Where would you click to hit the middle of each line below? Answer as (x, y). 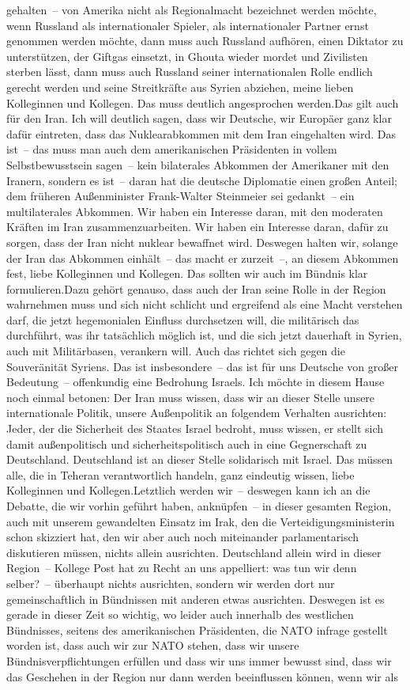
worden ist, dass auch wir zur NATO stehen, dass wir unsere (153, 645)
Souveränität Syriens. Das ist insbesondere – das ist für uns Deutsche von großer (202, 366)
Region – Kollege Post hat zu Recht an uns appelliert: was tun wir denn (182, 568)
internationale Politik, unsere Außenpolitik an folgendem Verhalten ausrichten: (197, 413)
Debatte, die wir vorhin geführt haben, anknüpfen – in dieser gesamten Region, (199, 506)
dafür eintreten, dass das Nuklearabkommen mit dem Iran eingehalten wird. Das (201, 133)
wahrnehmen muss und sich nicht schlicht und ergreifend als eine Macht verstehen (205, 304)
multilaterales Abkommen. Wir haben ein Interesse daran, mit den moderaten (195, 211)
